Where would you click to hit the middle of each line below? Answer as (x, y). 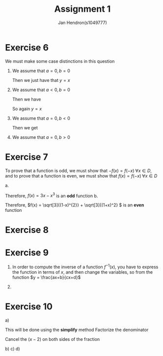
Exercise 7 (27, 157)
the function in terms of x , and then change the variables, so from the (82, 272)
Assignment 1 (82, 9)
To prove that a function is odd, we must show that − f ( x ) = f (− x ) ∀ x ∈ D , (79, 171)
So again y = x (27, 108)
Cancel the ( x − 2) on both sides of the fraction (53, 339)
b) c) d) (13, 349)
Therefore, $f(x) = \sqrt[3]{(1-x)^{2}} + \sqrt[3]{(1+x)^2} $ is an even (75, 205)
